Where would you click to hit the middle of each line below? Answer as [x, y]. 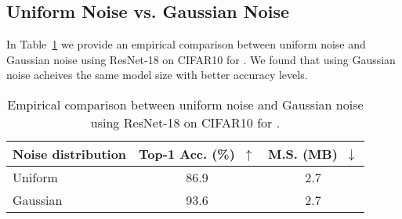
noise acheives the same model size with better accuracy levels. [157, 75]
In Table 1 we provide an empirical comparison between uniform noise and [186, 44]
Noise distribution [70, 153]
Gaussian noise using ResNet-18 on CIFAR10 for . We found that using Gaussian [201, 59]
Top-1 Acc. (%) [187, 153]
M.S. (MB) [302, 153]
